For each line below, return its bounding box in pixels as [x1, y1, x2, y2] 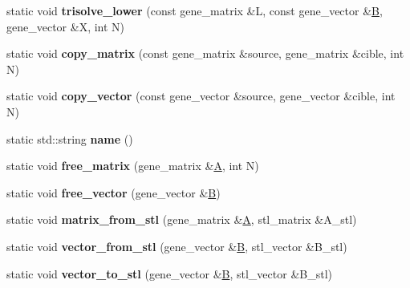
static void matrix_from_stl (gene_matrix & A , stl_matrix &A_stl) [6, 211, 357, 228]
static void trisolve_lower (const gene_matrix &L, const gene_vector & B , [6, 2, 383, 18]
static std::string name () [6, 130, 133, 147]
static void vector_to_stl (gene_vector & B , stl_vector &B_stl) [6, 265, 332, 282]
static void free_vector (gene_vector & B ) [6, 184, 221, 201]
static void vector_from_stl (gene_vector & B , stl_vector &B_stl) [6, 237, 347, 254]
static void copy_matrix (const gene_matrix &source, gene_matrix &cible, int [6, 45, 404, 62]
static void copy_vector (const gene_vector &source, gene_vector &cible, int [6, 87, 396, 104]
